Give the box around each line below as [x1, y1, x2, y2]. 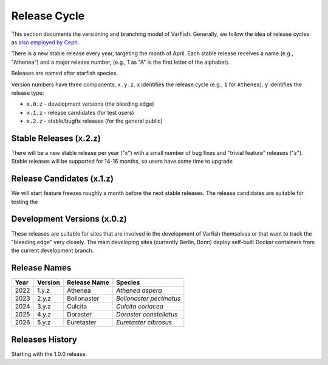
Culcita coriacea [116, 302, 164, 311]
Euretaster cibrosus [116, 318, 173, 327]
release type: [11, 89, 44, 97]
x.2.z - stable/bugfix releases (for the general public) [26, 117, 163, 125]
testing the [11, 198, 38, 205]
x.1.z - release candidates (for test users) [26, 109, 134, 116]
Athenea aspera [116, 286, 162, 295]
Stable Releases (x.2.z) [11, 133, 101, 143]
